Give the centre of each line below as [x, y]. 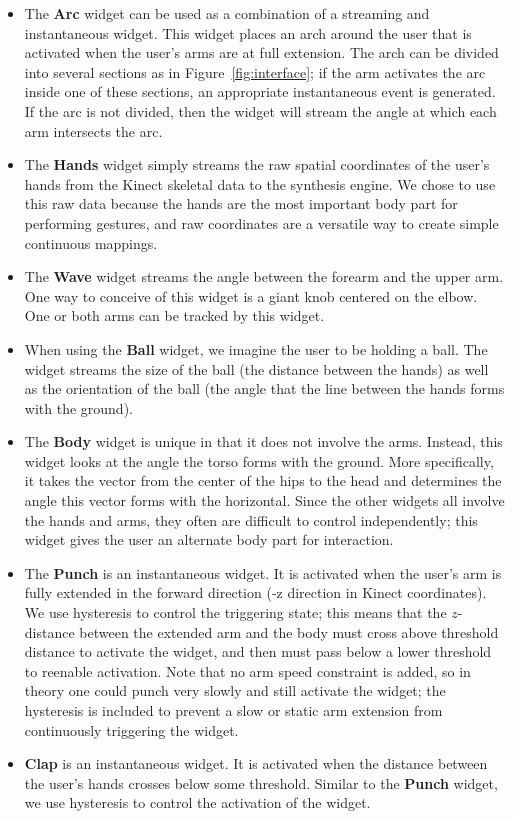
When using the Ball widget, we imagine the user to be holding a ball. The [256, 348]
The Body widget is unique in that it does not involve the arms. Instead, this [263, 441]
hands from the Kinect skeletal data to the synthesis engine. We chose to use [260, 183]
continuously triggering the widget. [131, 729]
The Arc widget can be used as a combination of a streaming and [227, 13]
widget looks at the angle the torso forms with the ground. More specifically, [259, 460]
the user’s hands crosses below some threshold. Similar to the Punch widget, [261, 782]
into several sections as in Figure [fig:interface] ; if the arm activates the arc [255, 71]
